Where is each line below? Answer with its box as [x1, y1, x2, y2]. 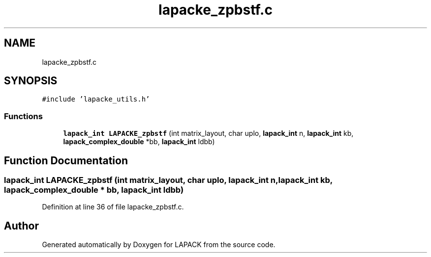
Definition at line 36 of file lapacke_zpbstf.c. [42, 203, 184, 211]
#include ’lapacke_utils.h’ [42, 95, 150, 103]
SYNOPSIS [4, 75, 58, 87]
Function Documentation [4, 154, 128, 167]
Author [4, 219, 39, 232]
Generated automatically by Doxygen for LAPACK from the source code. [42, 240, 276, 249]
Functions [4, 111, 43, 121]
